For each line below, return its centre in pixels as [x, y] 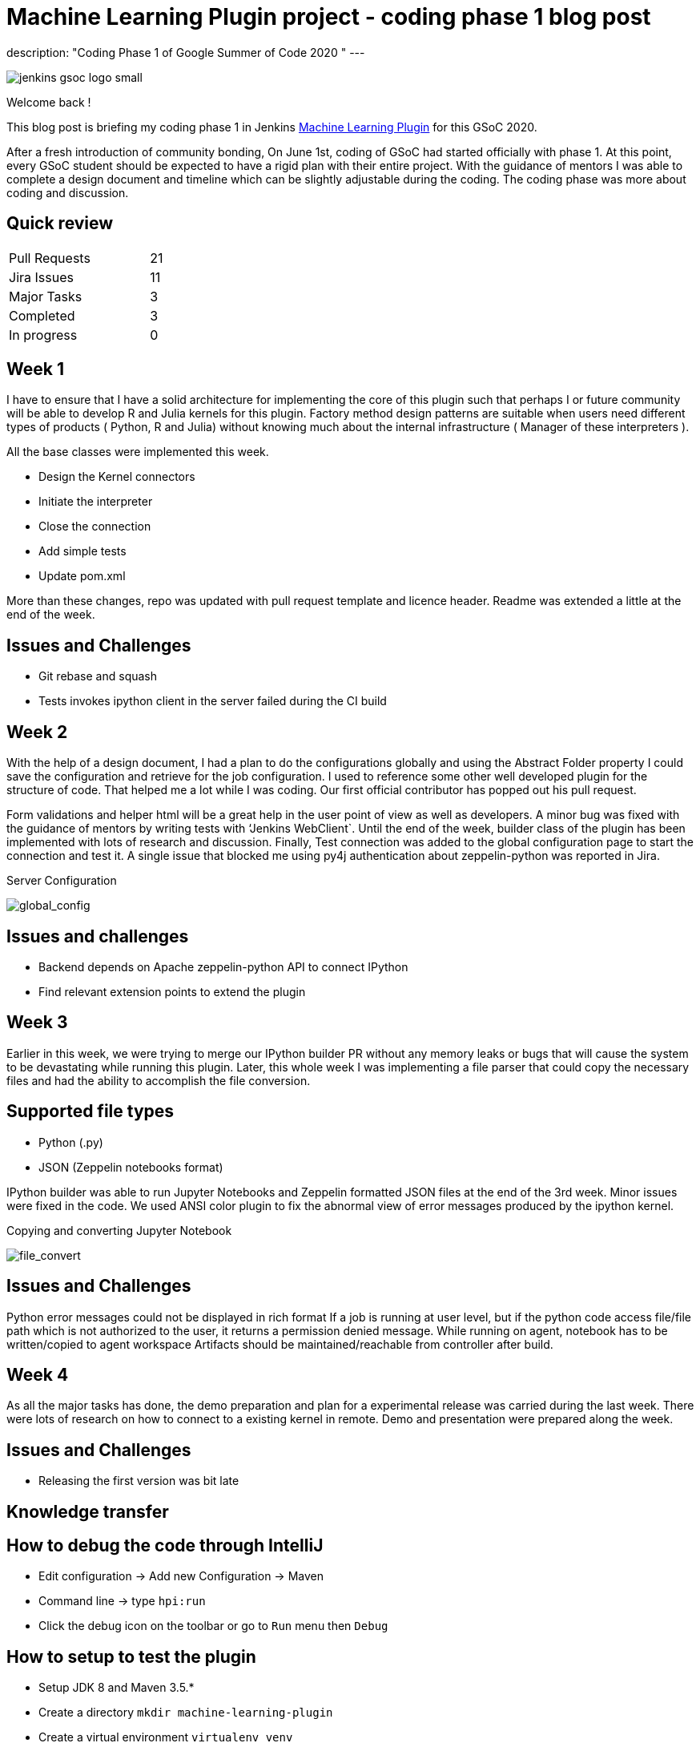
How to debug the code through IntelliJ [165, 1546]
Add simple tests [82, 551]
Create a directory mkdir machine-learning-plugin [186, 1713]
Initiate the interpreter [96, 502]
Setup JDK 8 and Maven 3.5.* [117, 1688]
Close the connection [95, 527]
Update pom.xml [82, 576]
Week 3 [37, 1023]
